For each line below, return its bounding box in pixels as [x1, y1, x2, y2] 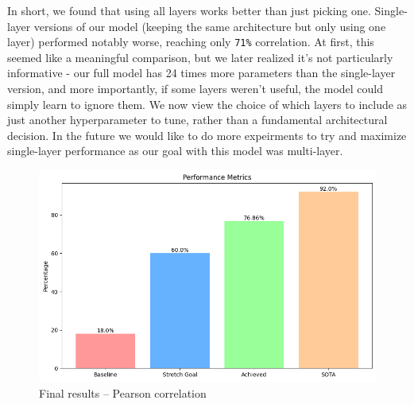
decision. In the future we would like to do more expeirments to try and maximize [7, 126, 407, 143]
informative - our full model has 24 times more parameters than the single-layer [7, 64, 396, 81]
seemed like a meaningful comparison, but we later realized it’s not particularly [7, 49, 393, 65]
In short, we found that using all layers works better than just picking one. [7, 2, 371, 18]
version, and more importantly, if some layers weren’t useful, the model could [7, 80, 384, 97]
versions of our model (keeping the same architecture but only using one [33, 17, 386, 34]
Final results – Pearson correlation [39, 384, 207, 401]
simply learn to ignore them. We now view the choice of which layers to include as [7, 95, 408, 112]
